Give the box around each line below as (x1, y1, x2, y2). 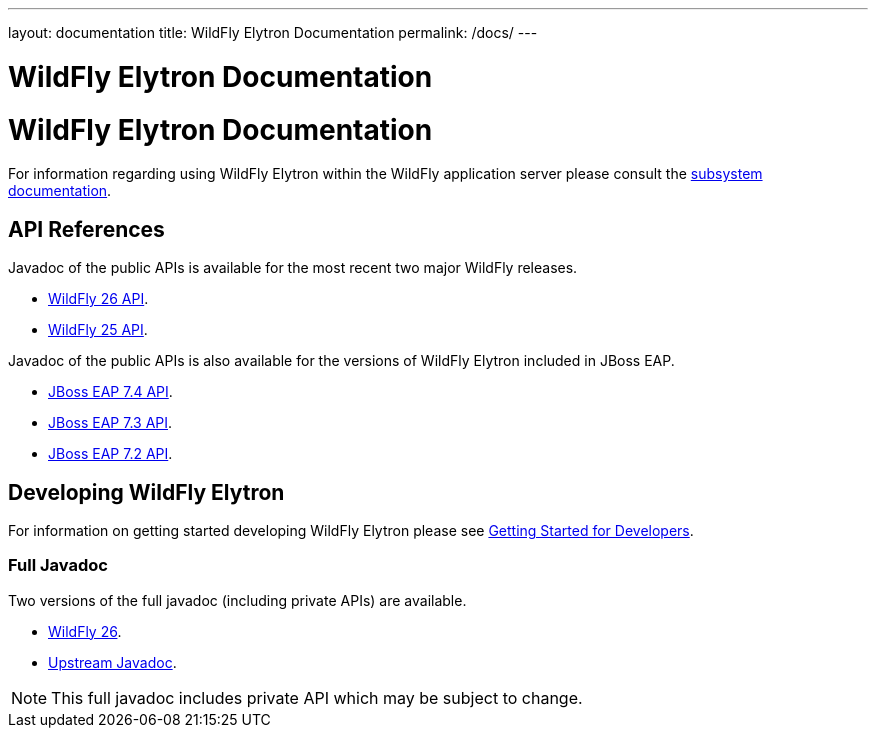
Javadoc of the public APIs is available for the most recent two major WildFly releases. (8, 259, 578, 277)
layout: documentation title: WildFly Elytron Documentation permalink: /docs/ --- (8, 24, 538, 41)
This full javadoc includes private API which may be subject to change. (51, 687, 583, 708)
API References (8, 216, 165, 242)
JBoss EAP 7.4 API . (48, 383, 173, 401)
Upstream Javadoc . (48, 653, 177, 671)
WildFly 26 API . (48, 290, 149, 308)
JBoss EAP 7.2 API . (48, 445, 173, 463)
